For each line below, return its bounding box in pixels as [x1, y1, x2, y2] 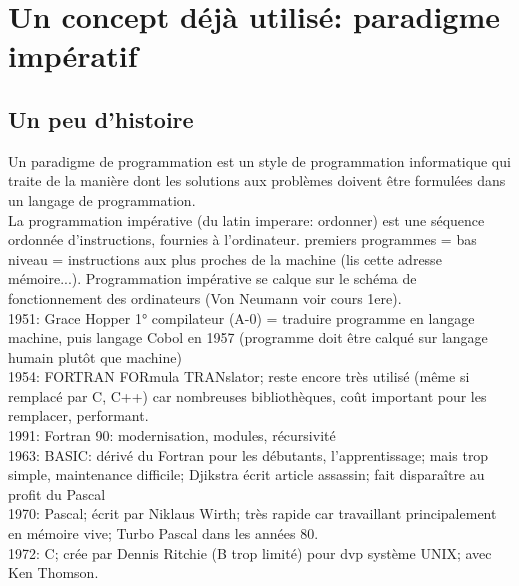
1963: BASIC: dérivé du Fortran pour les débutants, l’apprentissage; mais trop [8, 444, 489, 465]
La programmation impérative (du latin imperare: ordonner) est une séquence [8, 209, 485, 230]
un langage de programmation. [8, 189, 196, 210]
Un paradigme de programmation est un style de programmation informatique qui [8, 150, 511, 171]
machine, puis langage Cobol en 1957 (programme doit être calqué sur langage [8, 327, 488, 348]
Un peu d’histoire [8, 103, 194, 134]
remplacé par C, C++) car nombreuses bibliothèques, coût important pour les [8, 385, 487, 406]
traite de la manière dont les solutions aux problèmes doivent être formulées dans [8, 170, 506, 191]
